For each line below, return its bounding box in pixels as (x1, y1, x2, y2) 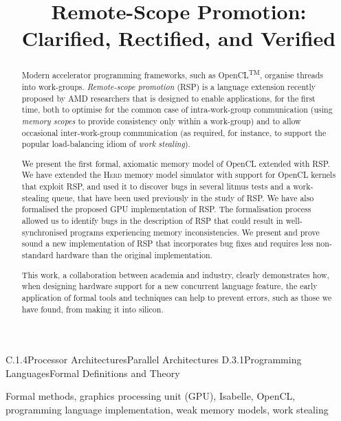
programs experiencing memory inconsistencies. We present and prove (69, 226, 320, 238)
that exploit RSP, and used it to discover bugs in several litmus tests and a (21, 181, 291, 192)
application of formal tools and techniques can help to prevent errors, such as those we (21, 291, 332, 303)
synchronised (21, 226, 68, 238)
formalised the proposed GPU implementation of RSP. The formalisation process (21, 203, 311, 215)
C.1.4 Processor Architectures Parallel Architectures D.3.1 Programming (5, 352, 302, 367)
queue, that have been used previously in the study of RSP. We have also (52, 192, 314, 203)
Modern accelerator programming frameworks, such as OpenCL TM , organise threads (21, 67, 323, 81)
